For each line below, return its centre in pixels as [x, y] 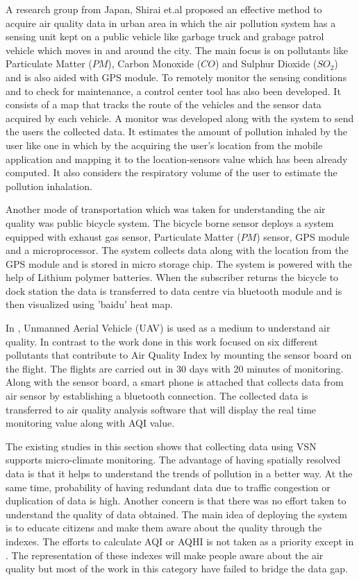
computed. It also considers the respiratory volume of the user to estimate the [172, 172]
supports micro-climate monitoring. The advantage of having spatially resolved [173, 460]
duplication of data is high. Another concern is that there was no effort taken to [176, 501]
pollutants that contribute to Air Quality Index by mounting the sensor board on [179, 355]
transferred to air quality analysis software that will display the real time [161, 409]
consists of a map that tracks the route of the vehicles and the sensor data [164, 104]
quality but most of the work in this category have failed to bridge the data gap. [177, 569]
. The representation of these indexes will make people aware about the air [165, 555]
